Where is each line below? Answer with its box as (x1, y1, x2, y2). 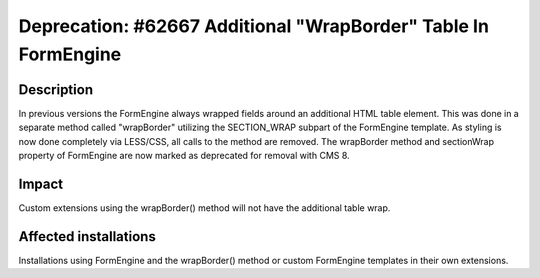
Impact (18, 175, 64, 192)
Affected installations (18, 228, 157, 245)
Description (18, 81, 94, 98)
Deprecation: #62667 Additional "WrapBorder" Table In (18, 15, 490, 37)
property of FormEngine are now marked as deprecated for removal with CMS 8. (18, 150, 350, 162)
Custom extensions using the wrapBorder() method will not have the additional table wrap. (18, 201, 391, 214)
